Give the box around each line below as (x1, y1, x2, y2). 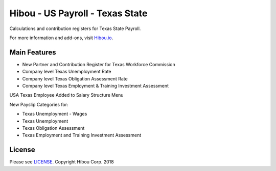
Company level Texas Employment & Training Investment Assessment (22, 83, 169, 89)
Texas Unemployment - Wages (22, 111, 87, 117)
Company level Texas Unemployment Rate (22, 69, 112, 75)
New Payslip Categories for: (9, 101, 68, 107)
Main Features (9, 48, 56, 56)
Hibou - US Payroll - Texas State (9, 8, 148, 19)
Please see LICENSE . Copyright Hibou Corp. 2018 (9, 159, 114, 165)
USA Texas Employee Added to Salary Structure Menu (9, 92, 124, 98)
